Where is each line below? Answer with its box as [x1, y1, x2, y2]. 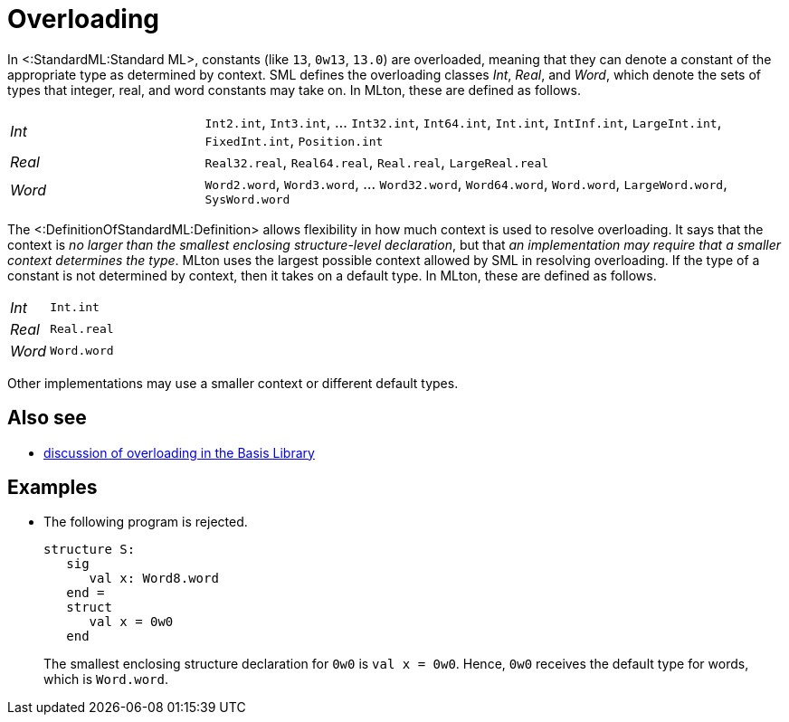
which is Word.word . [43, 671, 168, 688]
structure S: [43, 542, 136, 557]
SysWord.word [204, 192, 290, 206]
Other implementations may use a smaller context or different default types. [7, 375, 459, 391]
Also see [7, 406, 87, 430]
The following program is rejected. [43, 514, 248, 530]
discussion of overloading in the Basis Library [43, 444, 315, 461]
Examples [7, 476, 98, 499]
